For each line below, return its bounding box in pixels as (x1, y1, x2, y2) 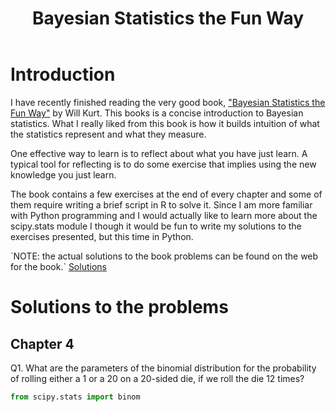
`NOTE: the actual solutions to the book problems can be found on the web (10, 250, 319, 262)
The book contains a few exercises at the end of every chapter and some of (10, 188, 323, 200)
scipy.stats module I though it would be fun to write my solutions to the (10, 220, 302, 232)
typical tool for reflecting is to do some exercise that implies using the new (10, 158, 317, 170)
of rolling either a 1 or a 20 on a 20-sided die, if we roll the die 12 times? (10, 372, 305, 384)
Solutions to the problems (10, 296, 229, 319)
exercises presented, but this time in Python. (10, 230, 194, 242)
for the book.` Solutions (10, 260, 107, 272)
